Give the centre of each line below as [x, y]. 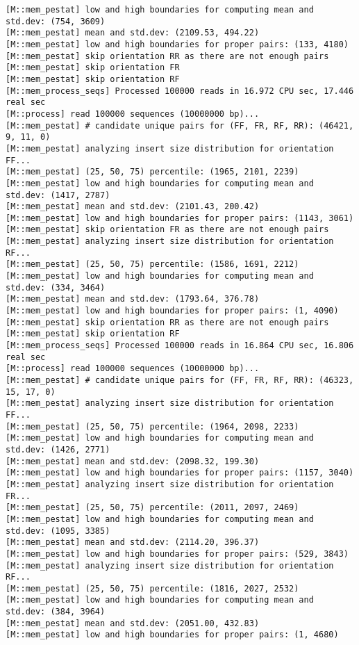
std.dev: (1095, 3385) [58, 531]
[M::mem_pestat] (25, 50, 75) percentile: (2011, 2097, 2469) [152, 508]
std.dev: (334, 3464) [56, 287]
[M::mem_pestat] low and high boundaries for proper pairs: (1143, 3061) [180, 218]
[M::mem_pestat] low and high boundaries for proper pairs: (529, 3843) [177, 554]
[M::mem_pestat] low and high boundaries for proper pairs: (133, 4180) [177, 44]
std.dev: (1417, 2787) [58, 195]
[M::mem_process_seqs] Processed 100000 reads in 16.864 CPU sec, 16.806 [180, 346]
